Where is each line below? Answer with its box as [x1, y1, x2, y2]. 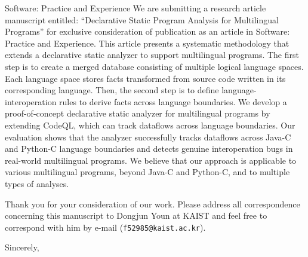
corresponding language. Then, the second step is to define [5, 84, 219, 96]
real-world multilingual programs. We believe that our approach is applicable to [5, 154, 297, 166]
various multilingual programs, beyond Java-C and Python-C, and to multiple [5, 166, 290, 178]
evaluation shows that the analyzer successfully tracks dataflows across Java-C [5, 130, 291, 143]
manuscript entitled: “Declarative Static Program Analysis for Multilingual [5, 13, 279, 26]
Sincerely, [5, 241, 39, 253]
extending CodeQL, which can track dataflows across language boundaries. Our [5, 118, 295, 131]
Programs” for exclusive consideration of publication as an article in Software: [5, 25, 290, 38]
